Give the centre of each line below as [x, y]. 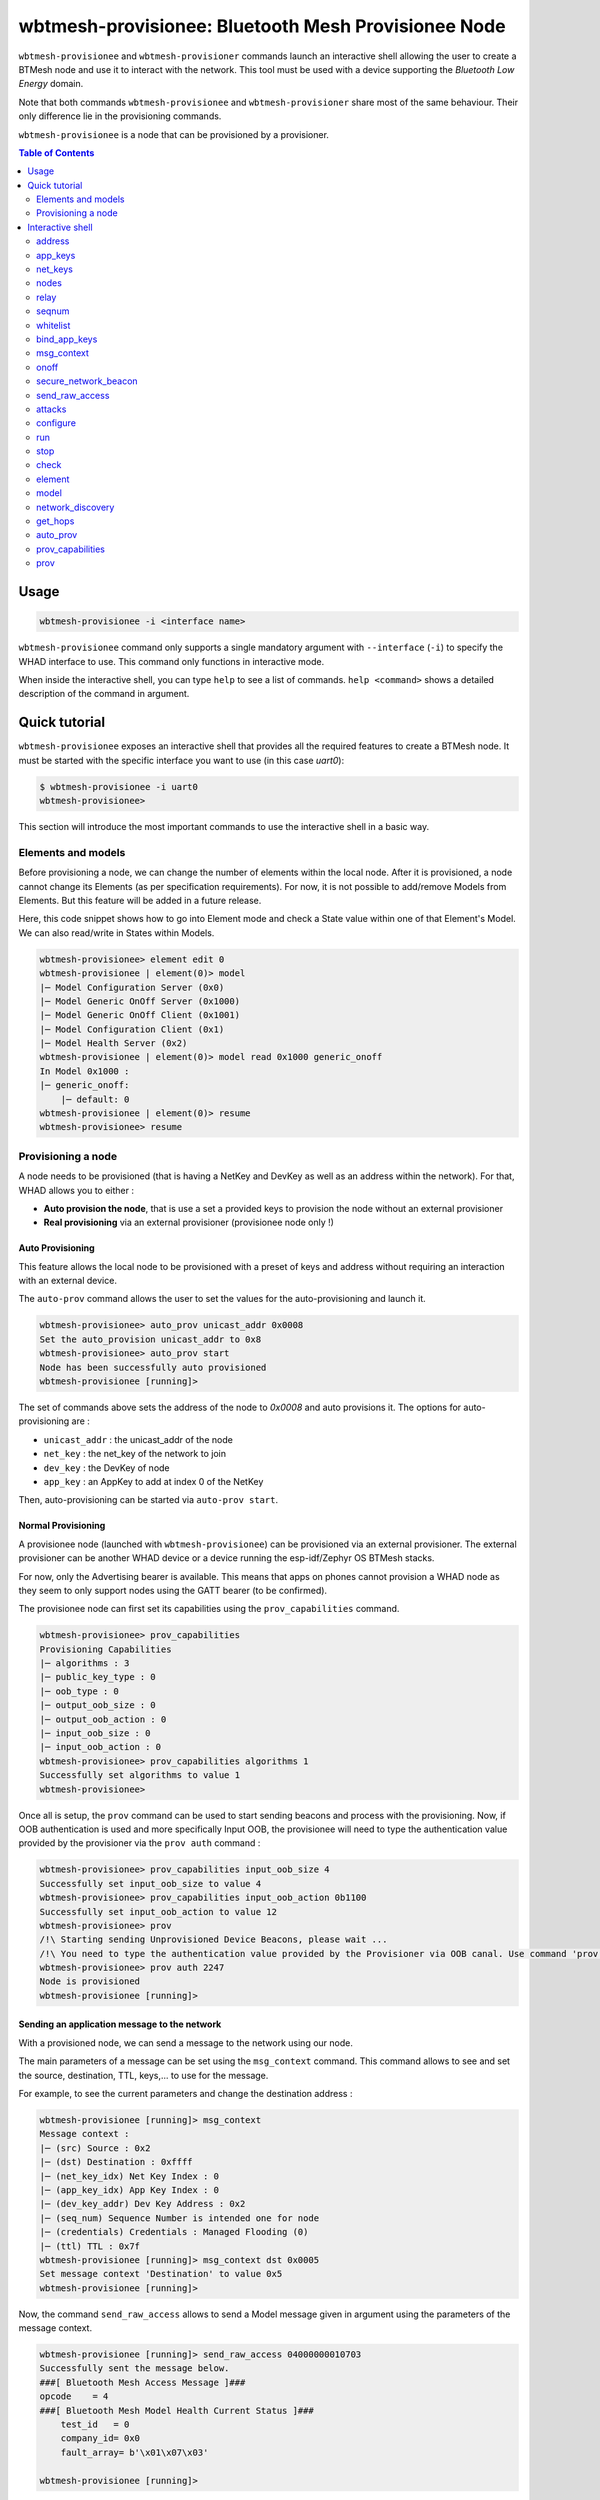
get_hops [55, 521]
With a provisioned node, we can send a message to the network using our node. [186, 2042]
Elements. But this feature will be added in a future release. [140, 900]
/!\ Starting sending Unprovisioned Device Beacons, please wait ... [213, 1939]
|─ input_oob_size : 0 [95, 1733]
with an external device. [67, 1281]
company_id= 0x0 [100, 2438]
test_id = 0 [95, 2424]
